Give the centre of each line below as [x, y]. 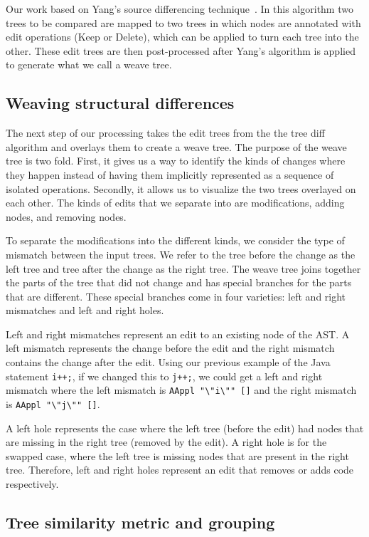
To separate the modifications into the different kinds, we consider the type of [175, 240]
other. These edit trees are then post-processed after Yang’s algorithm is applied [181, 50]
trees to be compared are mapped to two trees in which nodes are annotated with [183, 22]
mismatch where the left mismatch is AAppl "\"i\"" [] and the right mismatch [181, 390]
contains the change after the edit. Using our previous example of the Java [168, 362]
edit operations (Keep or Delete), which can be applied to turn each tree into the [182, 37]
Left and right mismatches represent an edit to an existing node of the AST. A [178, 334]
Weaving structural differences [120, 103]
